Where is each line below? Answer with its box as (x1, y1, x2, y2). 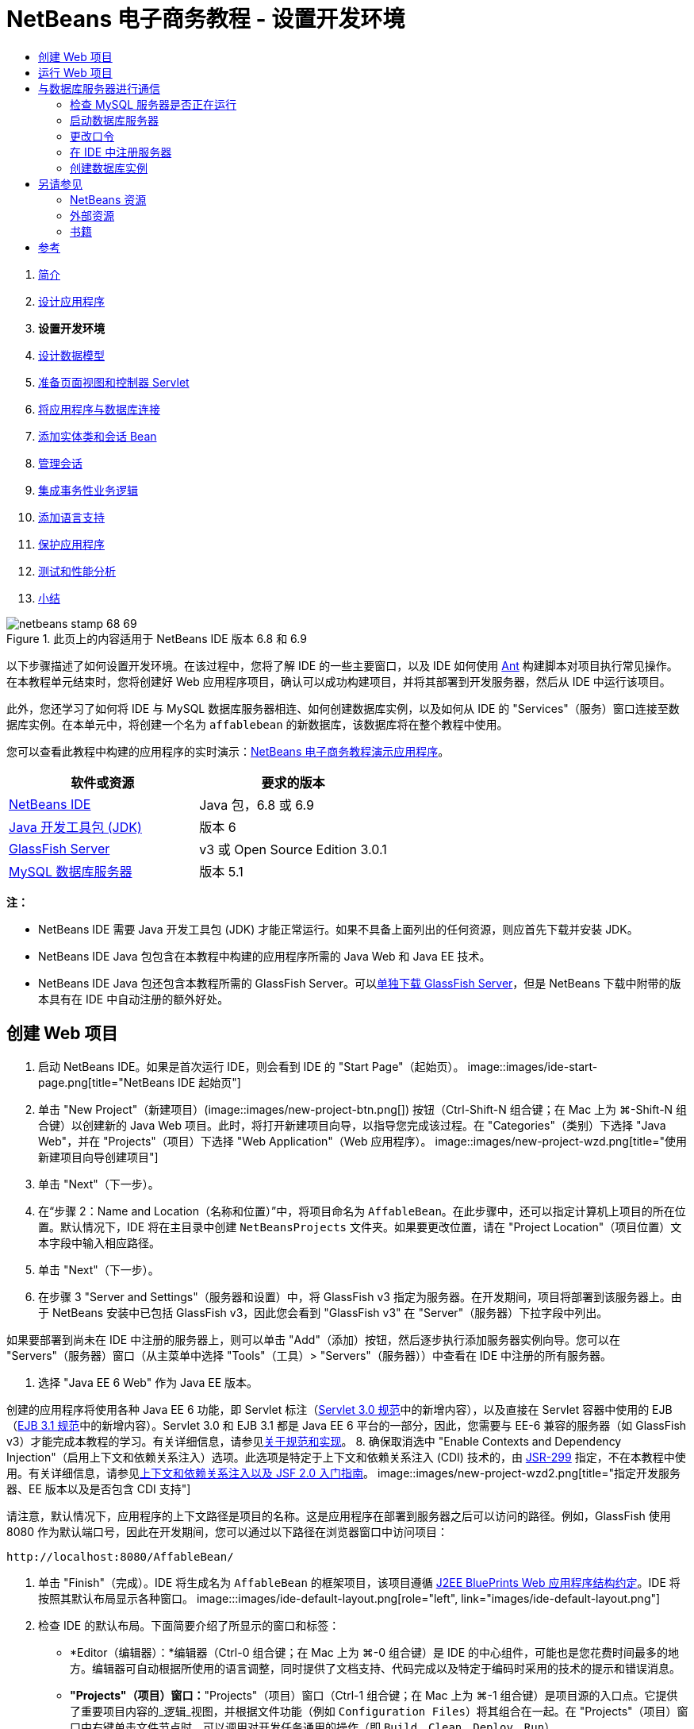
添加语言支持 (38, 510, 105, 524)
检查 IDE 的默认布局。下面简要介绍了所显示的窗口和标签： (38, 1618, 340, 1632)
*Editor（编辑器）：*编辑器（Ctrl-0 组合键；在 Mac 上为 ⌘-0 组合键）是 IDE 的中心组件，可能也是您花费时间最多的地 (70, 1645, 680, 1659)
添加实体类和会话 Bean (38, 429, 157, 443)
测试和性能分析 (38, 564, 116, 578)
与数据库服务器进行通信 (38, 81, 160, 95)
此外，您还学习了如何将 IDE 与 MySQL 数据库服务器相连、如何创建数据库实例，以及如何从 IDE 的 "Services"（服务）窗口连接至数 (6, 701, 680, 715)
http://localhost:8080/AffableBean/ (6, 1550, 234, 1563)
